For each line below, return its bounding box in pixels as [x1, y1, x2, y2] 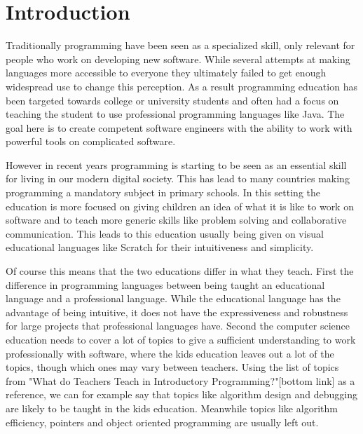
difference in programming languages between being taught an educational [6, 277, 325, 292]
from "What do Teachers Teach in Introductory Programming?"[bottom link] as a [6, 373, 355, 388]
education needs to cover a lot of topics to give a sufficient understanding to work [6, 332, 356, 346]
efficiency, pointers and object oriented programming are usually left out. [6, 414, 319, 429]
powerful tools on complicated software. [6, 134, 176, 149]
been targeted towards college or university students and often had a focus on [6, 93, 339, 107]
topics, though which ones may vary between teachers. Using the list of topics [6, 360, 339, 374]
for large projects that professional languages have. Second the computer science [6, 318, 350, 333]
